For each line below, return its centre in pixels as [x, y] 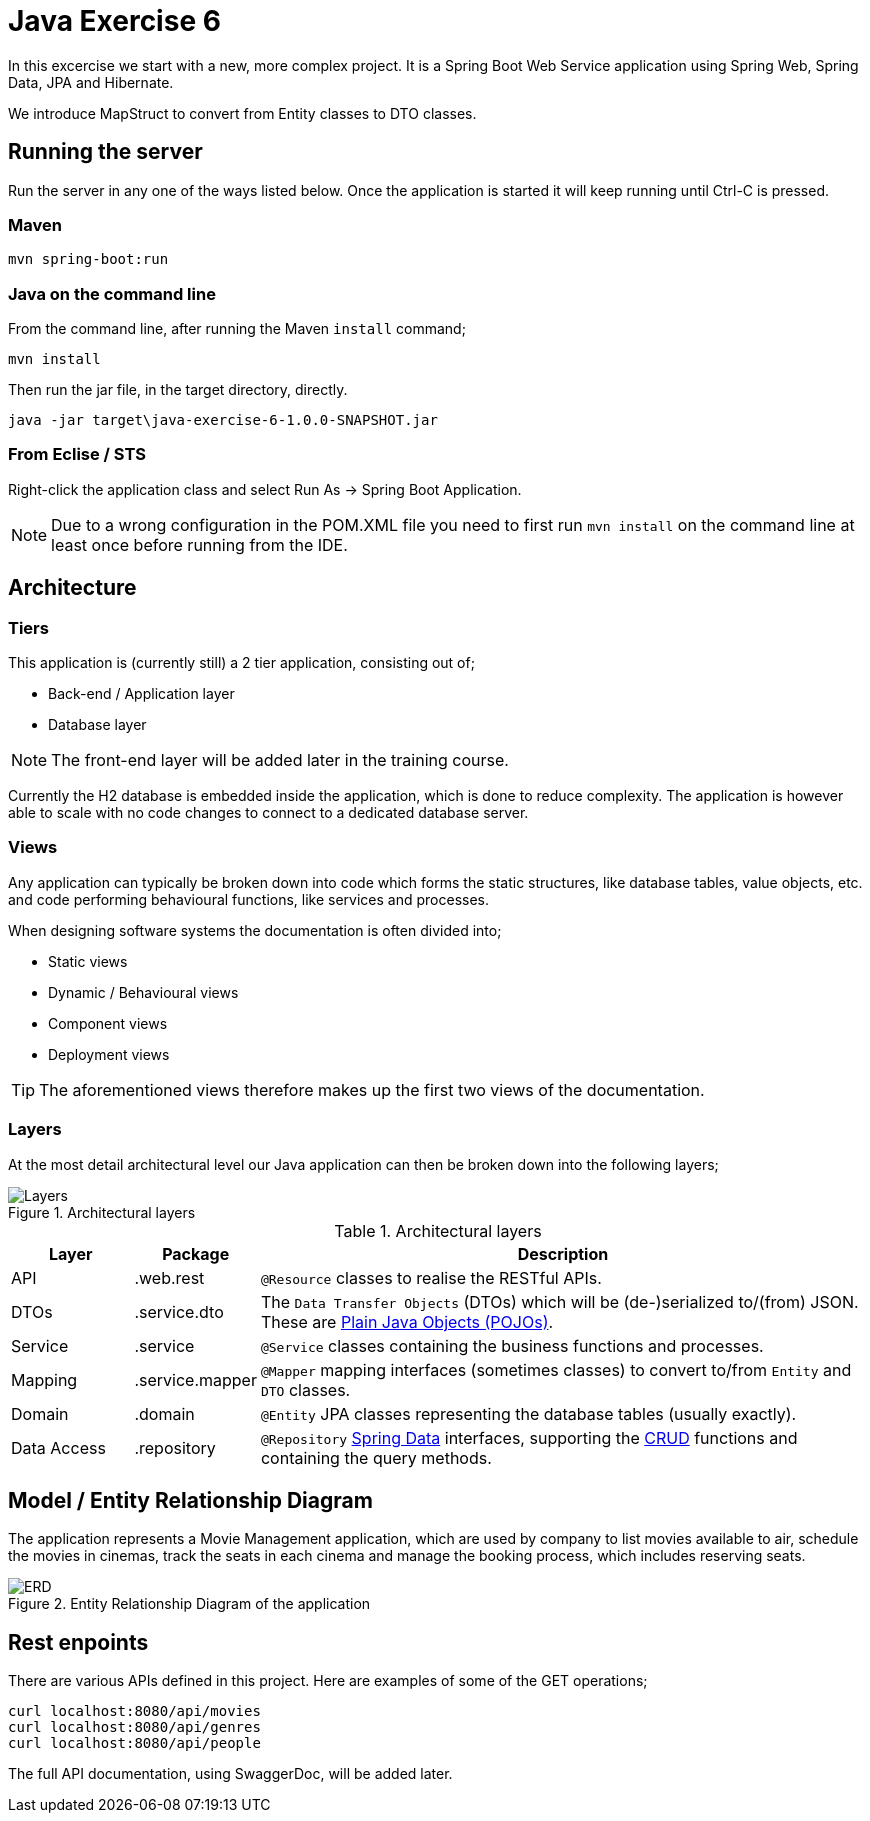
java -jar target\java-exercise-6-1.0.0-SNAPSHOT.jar [223, 420]
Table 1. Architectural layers [438, 1230]
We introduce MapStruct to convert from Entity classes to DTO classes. [242, 113]
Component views [108, 1023]
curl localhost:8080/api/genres [134, 1727]
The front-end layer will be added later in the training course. [280, 760]
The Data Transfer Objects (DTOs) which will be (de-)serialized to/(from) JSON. [559, 1301]
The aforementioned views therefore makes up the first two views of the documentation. [372, 1089]
